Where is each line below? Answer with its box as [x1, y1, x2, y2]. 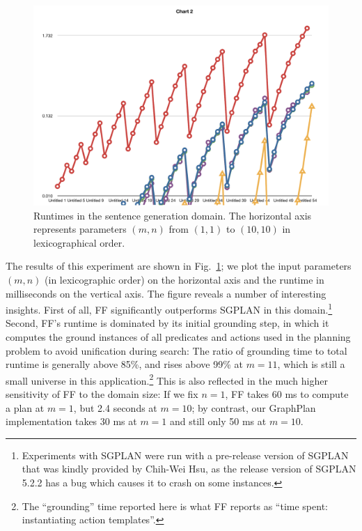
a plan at [6, 400, 45, 415]
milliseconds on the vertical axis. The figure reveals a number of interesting [6, 286, 326, 300]
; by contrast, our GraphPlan [191, 400, 316, 415]
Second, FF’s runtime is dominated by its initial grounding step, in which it [6, 316, 329, 330]
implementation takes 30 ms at [6, 414, 137, 429]
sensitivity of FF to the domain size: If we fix [6, 386, 198, 401]
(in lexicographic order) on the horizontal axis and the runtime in [45, 272, 324, 286]
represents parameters [33, 222, 127, 236]
